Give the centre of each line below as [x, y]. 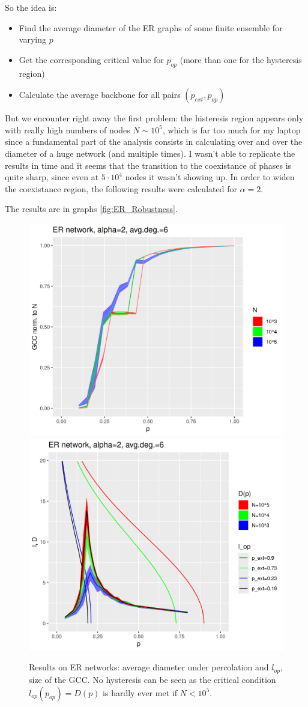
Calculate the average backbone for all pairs [100, 95]
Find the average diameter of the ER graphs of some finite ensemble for [151, 27]
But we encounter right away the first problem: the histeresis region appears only [154, 118]
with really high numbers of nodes [68, 129]
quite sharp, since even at [52, 177]
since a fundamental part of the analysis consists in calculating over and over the [154, 141]
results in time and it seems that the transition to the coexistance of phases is [148, 165]
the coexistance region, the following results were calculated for [121, 188]
